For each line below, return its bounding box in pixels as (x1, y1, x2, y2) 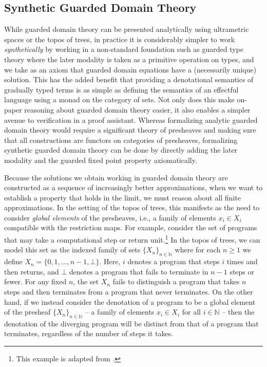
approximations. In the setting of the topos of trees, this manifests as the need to (4, 202, 260, 213)
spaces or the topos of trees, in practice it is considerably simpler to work (4, 33, 235, 44)
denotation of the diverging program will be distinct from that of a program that (4, 318, 259, 328)
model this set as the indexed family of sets (4, 244, 141, 255)
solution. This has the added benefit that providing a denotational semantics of (4, 74, 254, 85)
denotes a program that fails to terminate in (69, 266, 208, 277)
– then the (222, 306, 255, 317)
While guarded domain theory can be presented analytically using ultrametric (4, 24, 249, 34)
